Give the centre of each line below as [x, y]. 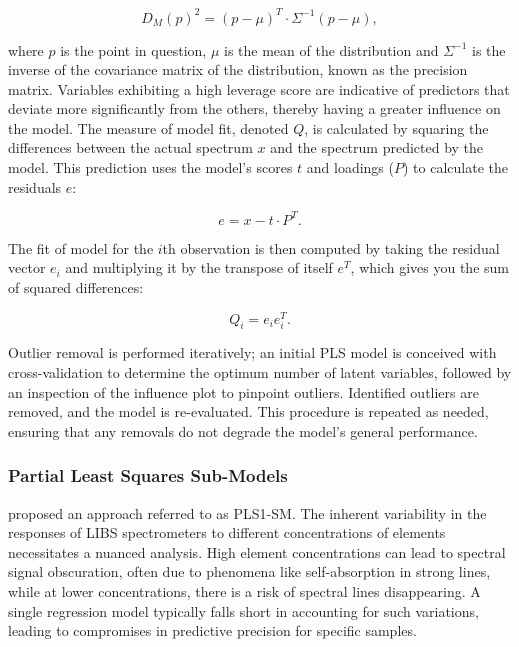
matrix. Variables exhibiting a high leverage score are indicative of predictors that [259, 88]
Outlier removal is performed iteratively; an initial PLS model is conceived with [252, 352]
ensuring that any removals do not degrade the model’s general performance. [243, 430]
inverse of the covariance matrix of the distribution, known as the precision [238, 69]
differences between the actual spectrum [130, 147]
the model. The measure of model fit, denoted [148, 127]
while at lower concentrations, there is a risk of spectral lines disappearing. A [244, 590]
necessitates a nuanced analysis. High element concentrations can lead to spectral [257, 551]
